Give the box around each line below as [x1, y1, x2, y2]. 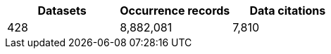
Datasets [37, 4, 87, 18]
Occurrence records [120, 4, 230, 18]
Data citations [249, 4, 326, 18]
